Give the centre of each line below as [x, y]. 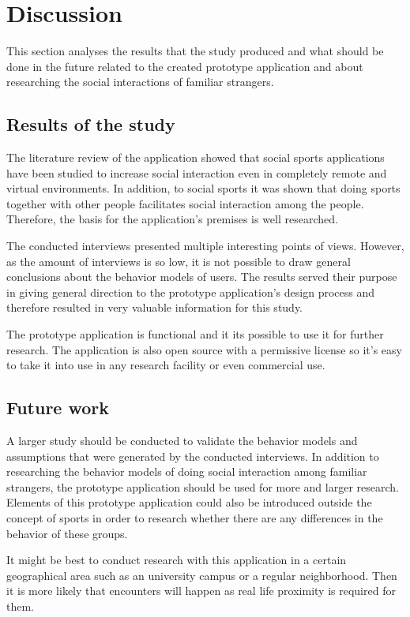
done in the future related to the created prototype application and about [185, 66]
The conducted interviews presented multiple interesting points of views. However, [205, 246]
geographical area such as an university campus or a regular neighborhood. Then [202, 575]
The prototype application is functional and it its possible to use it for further [195, 334]
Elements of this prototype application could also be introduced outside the [189, 502]
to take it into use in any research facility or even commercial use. [166, 365]
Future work [58, 408]
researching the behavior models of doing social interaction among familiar [187, 471]
